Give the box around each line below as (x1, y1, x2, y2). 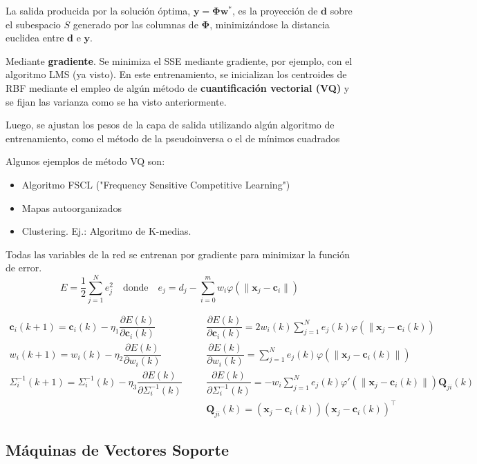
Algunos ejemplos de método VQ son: (6, 154, 165, 168)
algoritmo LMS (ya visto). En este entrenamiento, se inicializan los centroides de (6, 67, 347, 81)
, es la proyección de (232, 3, 318, 17)
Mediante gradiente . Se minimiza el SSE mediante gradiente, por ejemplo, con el (6, 53, 353, 68)
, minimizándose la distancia (209, 17, 330, 31)
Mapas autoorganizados (21, 200, 122, 215)
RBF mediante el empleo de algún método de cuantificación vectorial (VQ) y (6, 80, 350, 95)
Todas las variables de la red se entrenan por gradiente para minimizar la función (6, 246, 350, 261)
